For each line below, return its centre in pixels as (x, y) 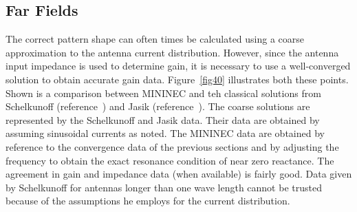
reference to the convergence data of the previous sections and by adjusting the (172, 146)
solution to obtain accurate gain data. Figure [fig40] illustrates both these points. (177, 79)
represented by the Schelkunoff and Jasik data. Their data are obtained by (163, 119)
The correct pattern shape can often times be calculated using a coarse (155, 39)
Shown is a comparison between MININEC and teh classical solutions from (163, 93)
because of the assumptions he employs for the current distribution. (148, 201)
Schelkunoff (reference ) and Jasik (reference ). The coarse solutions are (158, 106)
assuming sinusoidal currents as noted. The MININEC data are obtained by (165, 133)
